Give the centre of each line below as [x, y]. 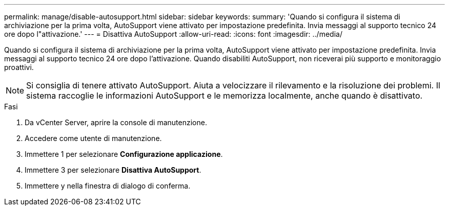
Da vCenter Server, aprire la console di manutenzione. [116, 122]
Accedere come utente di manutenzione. [93, 138]
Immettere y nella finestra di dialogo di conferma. [108, 186]
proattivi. [19, 67]
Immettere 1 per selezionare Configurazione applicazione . [124, 154]
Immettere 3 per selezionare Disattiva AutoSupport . [113, 170]
